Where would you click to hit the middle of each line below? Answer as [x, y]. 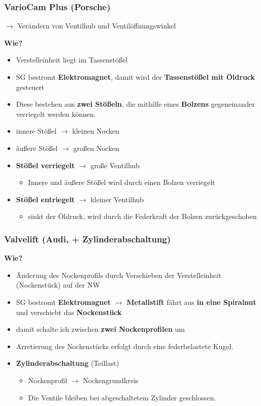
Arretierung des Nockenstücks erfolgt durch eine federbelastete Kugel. [125, 346]
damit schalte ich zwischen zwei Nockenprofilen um [100, 329]
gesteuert [30, 87]
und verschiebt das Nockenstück [69, 312]
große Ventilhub [115, 165]
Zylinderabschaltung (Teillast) [68, 363]
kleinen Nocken [96, 131]
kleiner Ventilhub [117, 199]
